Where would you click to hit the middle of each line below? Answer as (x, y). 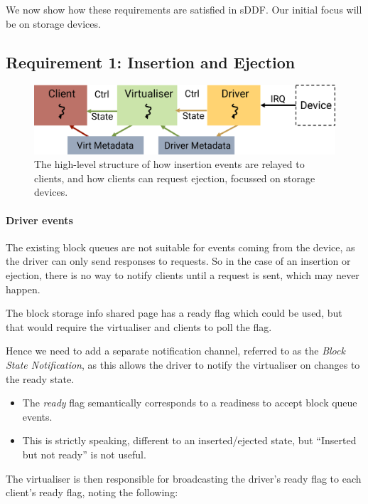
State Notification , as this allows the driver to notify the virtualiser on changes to (183, 365)
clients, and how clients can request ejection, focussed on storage (175, 178)
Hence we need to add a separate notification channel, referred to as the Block (175, 351)
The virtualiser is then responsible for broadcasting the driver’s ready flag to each (184, 478)
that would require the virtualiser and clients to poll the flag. (139, 326)
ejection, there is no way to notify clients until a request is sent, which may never (183, 275)
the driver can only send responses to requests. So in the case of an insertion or (178, 261)
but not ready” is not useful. (84, 454)
